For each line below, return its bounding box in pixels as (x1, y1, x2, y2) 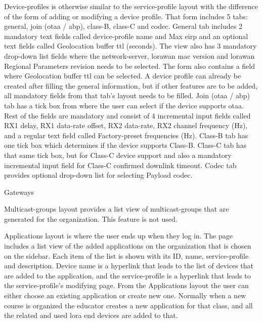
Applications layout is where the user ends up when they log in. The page (4, 230, 233, 241)
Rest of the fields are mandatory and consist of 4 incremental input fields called (4, 110, 251, 120)
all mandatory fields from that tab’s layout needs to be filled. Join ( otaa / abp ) (4, 90, 250, 101)
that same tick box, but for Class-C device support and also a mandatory (4, 149, 232, 160)
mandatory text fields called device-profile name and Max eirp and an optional (4, 30, 248, 41)
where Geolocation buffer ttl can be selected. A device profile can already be (4, 70, 241, 81)
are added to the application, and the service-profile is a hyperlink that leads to (4, 270, 251, 280)
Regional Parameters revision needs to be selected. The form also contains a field (4, 60, 255, 71)
